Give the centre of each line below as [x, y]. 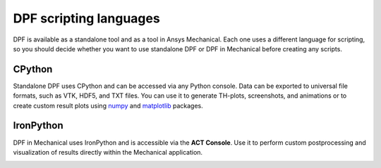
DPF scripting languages [86, 18]
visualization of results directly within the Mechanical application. [108, 152]
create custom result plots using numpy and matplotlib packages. [108, 105]
